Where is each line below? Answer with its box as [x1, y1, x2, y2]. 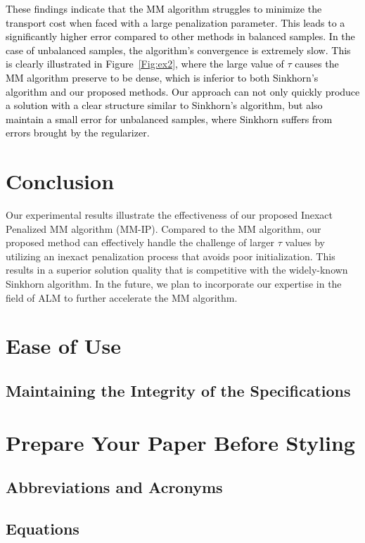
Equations [6, 517, 79, 539]
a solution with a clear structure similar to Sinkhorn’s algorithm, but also [6, 98, 323, 113]
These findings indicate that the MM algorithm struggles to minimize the [6, 1, 322, 15]
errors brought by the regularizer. [6, 125, 150, 140]
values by [285, 235, 325, 250]
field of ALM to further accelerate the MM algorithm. [6, 290, 238, 305]
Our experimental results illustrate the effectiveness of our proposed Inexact [6, 207, 333, 222]
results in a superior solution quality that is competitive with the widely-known [6, 262, 348, 277]
